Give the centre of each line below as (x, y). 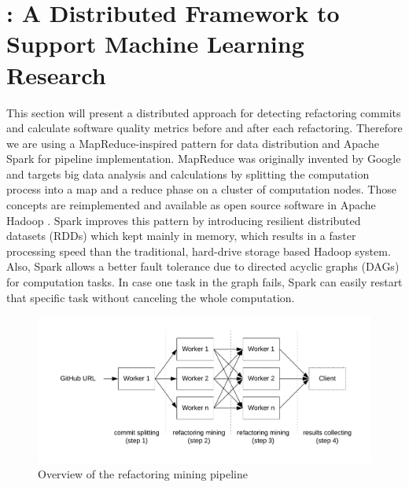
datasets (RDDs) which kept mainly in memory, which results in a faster (181, 236)
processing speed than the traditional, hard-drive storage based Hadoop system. (199, 251)
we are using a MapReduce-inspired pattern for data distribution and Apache (193, 143)
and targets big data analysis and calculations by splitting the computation (188, 173)
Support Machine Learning (155, 44)
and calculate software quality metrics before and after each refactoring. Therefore (204, 128)
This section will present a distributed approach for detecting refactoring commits (204, 112)
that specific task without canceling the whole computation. (151, 297)
